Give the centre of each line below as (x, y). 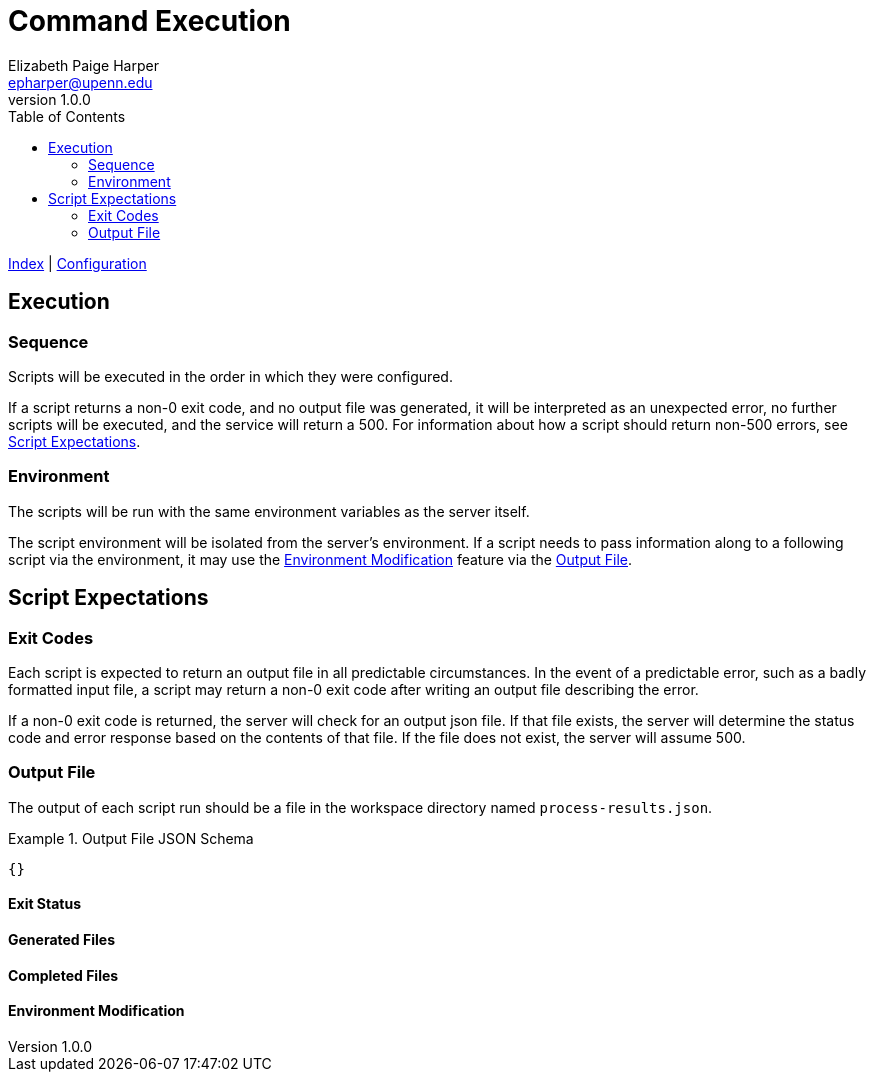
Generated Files (61, 939)
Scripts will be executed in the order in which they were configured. (230, 376)
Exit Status (45, 904)
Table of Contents (67, 116)
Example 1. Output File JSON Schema (131, 838)
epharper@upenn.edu (80, 82)
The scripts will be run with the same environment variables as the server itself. (269, 511)
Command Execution (149, 21)
